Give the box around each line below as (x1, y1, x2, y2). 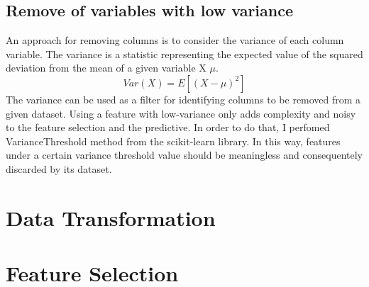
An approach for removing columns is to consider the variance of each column (6, 33, 344, 47)
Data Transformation (6, 203, 216, 232)
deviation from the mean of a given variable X (6, 60, 206, 75)
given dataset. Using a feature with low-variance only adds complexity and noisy (6, 106, 356, 120)
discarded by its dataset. (6, 161, 112, 176)
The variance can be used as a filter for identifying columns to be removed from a (6, 91, 361, 106)
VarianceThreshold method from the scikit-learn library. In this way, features (6, 133, 341, 148)
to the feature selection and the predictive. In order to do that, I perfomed (6, 120, 330, 135)
